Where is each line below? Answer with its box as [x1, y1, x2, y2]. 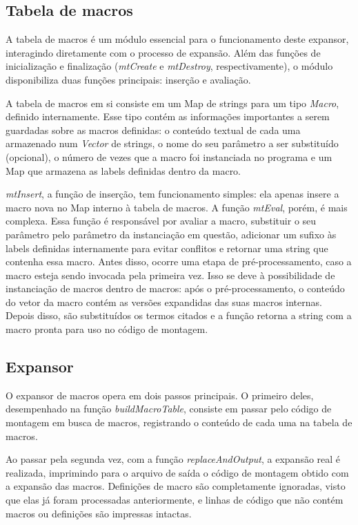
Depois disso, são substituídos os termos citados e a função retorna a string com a [6, 308, 352, 323]
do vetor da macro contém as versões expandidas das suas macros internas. [6, 294, 322, 309]
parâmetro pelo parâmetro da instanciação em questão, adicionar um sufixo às [6, 227, 337, 241]
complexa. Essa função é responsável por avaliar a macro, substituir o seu [6, 213, 317, 228]
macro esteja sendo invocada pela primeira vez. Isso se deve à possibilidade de [6, 267, 335, 282]
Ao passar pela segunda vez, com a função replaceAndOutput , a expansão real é [6, 452, 341, 466]
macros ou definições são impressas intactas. [6, 506, 192, 520]
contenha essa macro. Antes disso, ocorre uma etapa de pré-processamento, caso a [6, 254, 352, 269]
